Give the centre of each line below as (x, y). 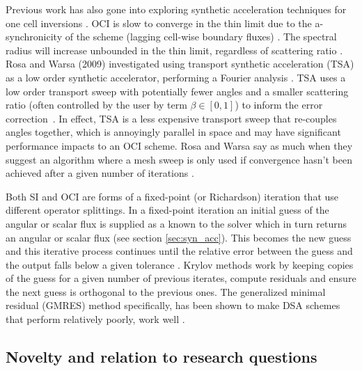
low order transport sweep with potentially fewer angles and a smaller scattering (177, 91)
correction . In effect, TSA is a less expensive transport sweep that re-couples (171, 118)
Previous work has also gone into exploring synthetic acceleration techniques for (176, 9)
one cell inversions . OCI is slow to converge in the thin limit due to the (159, 23)
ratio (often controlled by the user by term (96, 105)
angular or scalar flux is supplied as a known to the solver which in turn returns (176, 223)
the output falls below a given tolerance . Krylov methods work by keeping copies (180, 264)
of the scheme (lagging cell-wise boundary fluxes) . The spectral (201, 37)
